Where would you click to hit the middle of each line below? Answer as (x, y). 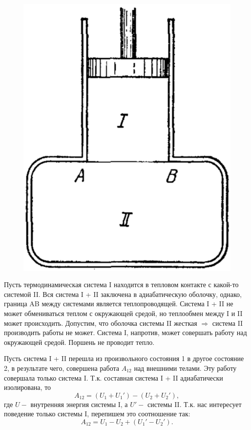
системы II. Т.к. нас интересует (194, 404)
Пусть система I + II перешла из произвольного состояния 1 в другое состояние (124, 358)
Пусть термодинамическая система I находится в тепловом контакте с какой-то (121, 284)
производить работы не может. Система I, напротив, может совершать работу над (125, 332)
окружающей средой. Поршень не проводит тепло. (79, 342)
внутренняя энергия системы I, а (79, 404)
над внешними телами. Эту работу (185, 368)
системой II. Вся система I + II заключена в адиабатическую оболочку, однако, (123, 294)
